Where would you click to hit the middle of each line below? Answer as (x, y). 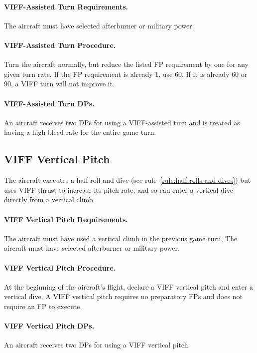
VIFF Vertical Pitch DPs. (49, 326)
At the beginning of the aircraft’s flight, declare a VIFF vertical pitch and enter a (129, 286)
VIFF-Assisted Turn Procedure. (60, 45)
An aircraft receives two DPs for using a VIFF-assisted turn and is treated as (122, 122)
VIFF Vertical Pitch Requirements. (66, 219)
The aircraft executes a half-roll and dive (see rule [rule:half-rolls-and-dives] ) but (128, 180)
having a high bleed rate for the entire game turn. (80, 132)
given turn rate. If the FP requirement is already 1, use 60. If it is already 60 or (126, 74)
